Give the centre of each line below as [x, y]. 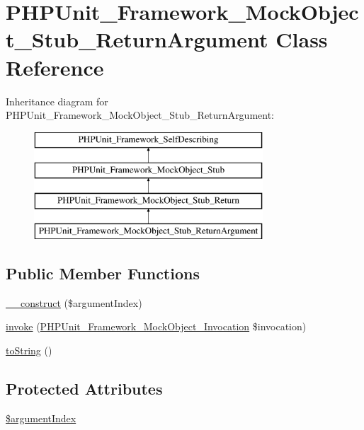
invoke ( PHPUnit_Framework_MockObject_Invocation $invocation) [156, 326]
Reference [55, 67]
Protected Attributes [84, 388]
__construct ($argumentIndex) [74, 302]
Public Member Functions [103, 273]
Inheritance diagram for [57, 101]
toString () [29, 350]
